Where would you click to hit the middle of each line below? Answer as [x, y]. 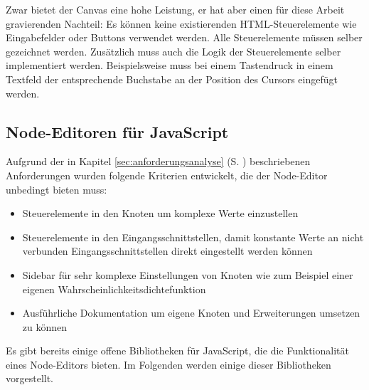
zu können [45, 326]
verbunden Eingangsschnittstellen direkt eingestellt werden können [167, 251]
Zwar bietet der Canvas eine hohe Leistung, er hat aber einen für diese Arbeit [175, 9]
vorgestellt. [30, 378]
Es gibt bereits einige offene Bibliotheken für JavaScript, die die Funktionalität [177, 351]
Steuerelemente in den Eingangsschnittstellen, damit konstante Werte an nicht [193, 237]
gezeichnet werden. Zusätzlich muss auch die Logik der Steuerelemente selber [173, 51]
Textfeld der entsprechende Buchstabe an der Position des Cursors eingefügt [172, 79]
